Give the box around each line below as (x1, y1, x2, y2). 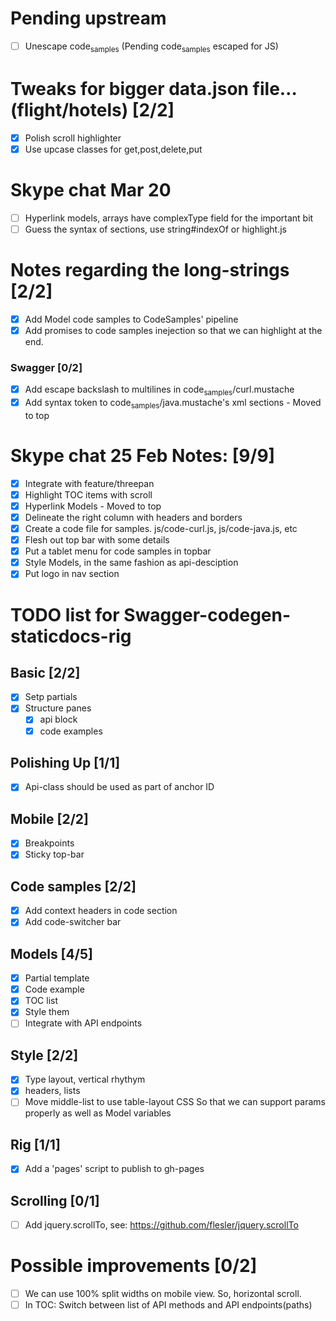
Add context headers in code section (24, 905, 178, 917)
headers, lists (24, 1085, 81, 1097)
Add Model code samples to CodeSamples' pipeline (24, 313, 239, 325)
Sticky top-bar (24, 848, 85, 861)
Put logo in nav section (24, 568, 120, 580)
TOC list (24, 995, 59, 1007)
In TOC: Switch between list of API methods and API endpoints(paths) (24, 1299, 313, 1311)
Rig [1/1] (10, 1136, 61, 1153)
